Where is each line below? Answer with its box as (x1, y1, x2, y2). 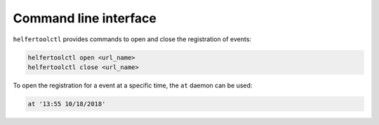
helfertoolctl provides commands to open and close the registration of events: (13, 35, 252, 43)
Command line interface (13, 10, 157, 26)
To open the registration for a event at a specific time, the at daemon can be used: (13, 81, 253, 89)
